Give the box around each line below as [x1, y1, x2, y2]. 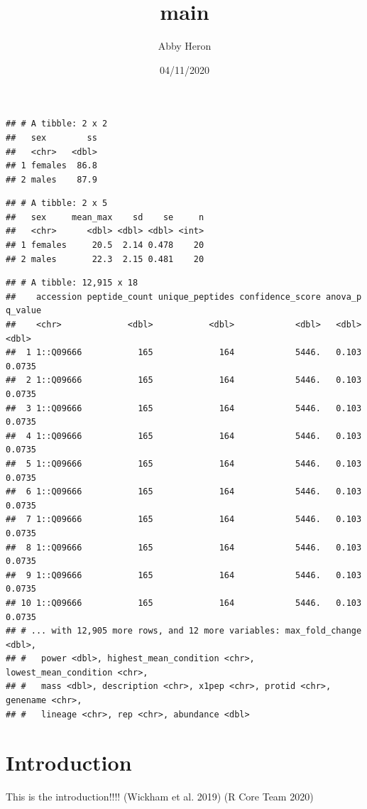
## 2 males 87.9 [6, 174, 97, 185]
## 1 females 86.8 [6, 161, 97, 171]
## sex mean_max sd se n [6, 212, 204, 222]
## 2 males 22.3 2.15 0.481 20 [6, 254, 204, 264]
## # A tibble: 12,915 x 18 [6, 278, 138, 288]
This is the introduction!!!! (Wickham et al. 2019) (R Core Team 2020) [6, 789, 314, 804]
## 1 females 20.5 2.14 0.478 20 [6, 240, 204, 251]
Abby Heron [158, 38, 212, 53]
